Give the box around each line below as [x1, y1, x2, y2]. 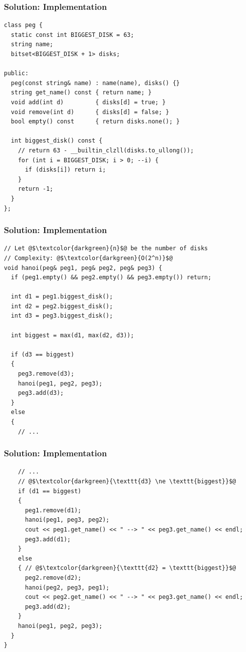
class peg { [4, 22, 43, 29]
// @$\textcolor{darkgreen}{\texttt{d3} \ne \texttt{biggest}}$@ [18, 478, 236, 485]
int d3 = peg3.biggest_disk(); [11, 312, 113, 320]
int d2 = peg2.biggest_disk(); [11, 302, 113, 310]
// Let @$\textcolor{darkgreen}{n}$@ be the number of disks [4, 245, 208, 252]
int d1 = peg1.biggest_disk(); [11, 293, 113, 300]
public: [4, 70, 29, 77]
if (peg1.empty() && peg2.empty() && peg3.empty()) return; [11, 274, 212, 281]
